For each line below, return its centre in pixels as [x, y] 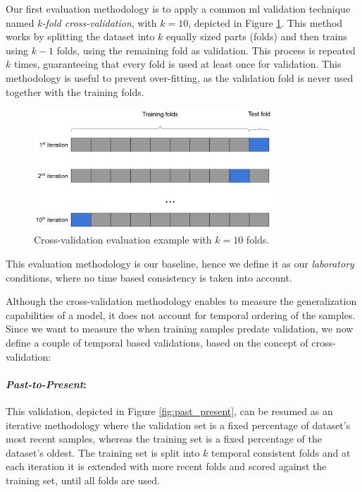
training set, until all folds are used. [83, 480]
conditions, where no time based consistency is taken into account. [149, 277]
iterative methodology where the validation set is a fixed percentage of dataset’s [178, 425]
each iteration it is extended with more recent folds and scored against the [166, 466]
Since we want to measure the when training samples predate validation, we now [180, 329]
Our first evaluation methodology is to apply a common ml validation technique [178, 8]
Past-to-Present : [46, 384]
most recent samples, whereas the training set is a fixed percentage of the [164, 439]
